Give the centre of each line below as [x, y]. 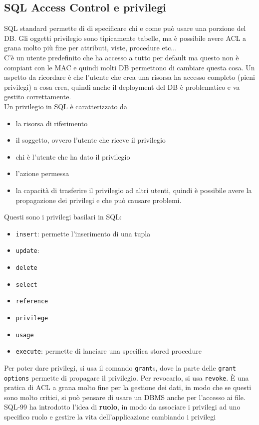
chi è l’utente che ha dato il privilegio [73, 156]
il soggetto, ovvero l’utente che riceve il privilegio [91, 140]
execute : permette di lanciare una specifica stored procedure [109, 351]
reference [32, 302]
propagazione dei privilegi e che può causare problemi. [99, 200]
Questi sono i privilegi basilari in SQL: [63, 217]
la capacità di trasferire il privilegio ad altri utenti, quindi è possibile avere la [134, 190]
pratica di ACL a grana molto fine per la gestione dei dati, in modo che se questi [128, 387]
